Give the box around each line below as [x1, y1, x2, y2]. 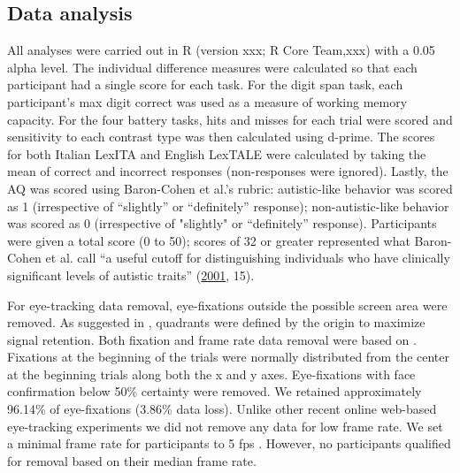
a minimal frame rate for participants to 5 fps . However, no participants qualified [7, 434, 451, 453]
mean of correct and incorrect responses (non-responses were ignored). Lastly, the [7, 162, 448, 180]
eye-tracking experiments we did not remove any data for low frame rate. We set [7, 416, 443, 435]
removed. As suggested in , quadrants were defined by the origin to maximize [7, 313, 425, 332]
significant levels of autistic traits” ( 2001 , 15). [7, 265, 255, 284]
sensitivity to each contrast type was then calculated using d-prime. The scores [7, 127, 435, 146]
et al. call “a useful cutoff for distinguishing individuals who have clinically [45, 248, 450, 267]
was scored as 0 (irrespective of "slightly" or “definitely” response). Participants [7, 214, 437, 233]
